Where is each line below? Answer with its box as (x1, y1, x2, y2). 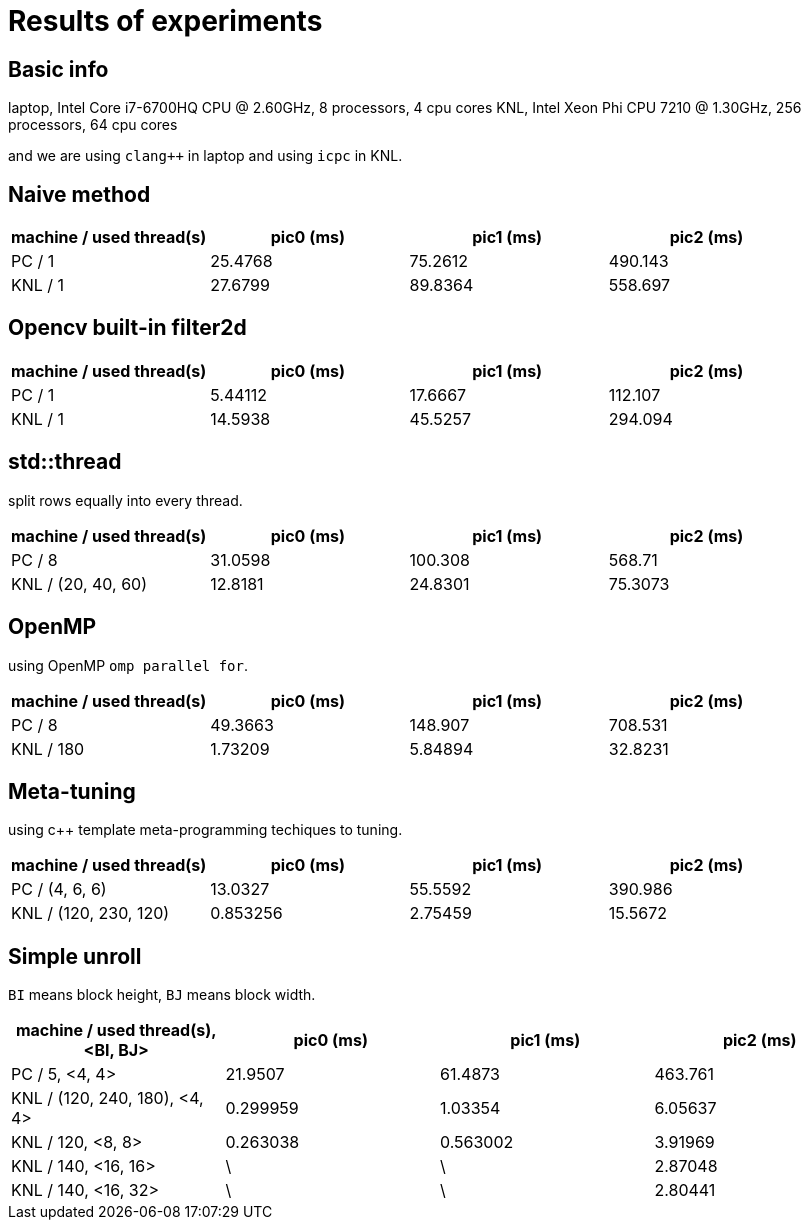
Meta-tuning (8, 778, 136, 804)
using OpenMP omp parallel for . (8, 656, 248, 674)
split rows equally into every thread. (8, 491, 243, 509)
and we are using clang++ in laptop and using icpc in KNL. (8, 147, 403, 165)
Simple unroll (8, 943, 142, 969)
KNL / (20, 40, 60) (11, 573, 147, 594)
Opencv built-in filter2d (8, 315, 247, 341)
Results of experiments (8, 4, 323, 38)
